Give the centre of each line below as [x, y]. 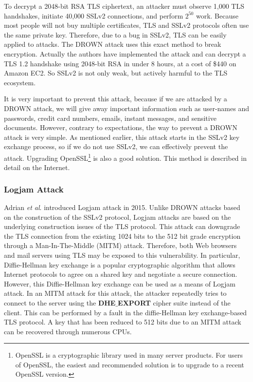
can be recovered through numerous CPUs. [68, 331]
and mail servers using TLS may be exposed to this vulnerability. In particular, [122, 255]
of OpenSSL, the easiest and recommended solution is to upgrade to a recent [130, 364]
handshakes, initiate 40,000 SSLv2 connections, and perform [94, 15]
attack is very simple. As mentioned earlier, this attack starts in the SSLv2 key [122, 137]
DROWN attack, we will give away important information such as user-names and [126, 108]
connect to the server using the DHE [60, 302]
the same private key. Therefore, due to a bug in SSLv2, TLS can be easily [115, 34]
